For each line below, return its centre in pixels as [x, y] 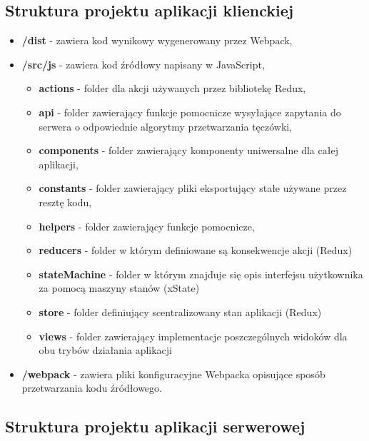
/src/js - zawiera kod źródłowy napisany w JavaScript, [143, 64]
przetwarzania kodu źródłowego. [92, 388]
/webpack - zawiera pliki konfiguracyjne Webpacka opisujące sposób [173, 374]
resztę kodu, [65, 202]
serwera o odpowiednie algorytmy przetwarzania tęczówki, [166, 126]
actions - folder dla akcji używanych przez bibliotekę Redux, [172, 88]
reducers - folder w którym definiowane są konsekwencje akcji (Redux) [196, 250]
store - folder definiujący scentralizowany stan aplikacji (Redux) [180, 311]
